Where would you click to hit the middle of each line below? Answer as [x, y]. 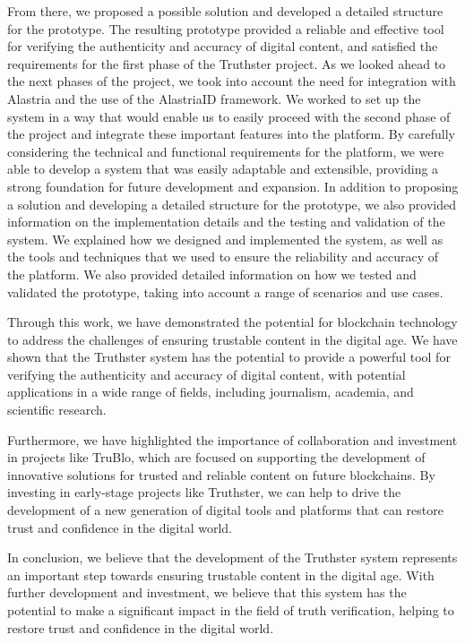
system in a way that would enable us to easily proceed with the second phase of [229, 116]
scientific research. [57, 410]
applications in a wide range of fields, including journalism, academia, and [211, 392]
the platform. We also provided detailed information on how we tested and [212, 274]
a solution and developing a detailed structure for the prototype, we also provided [232, 204]
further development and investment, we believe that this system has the [207, 592]
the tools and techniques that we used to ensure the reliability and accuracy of [223, 257]
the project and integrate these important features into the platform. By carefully [231, 134]
